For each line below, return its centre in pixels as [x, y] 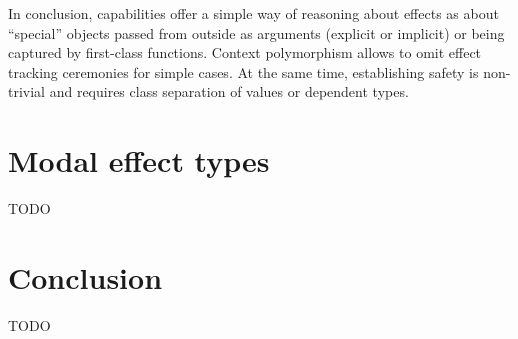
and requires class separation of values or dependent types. [229, 91]
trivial [27, 91]
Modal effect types [139, 160]
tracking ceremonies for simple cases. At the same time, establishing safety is [243, 71]
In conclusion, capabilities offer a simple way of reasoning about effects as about [253, 13]
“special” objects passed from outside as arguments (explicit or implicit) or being [256, 32]
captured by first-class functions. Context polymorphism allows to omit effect [245, 52]
